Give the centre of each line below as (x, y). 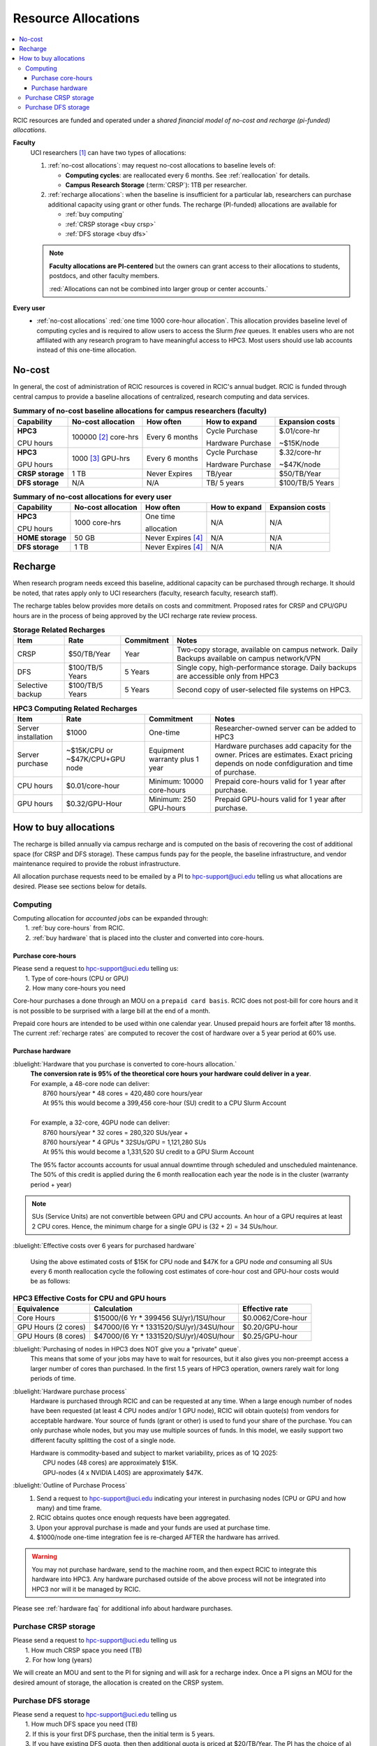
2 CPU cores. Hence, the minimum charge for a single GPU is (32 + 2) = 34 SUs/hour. (155, 1226)
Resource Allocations (76, 18)
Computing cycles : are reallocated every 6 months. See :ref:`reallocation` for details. (188, 175)
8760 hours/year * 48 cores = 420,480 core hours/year (123, 1094)
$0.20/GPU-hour (270, 1327)
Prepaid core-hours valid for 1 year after (280, 781)
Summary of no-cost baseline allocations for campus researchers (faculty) (140, 411)
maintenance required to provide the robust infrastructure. (97, 864)
